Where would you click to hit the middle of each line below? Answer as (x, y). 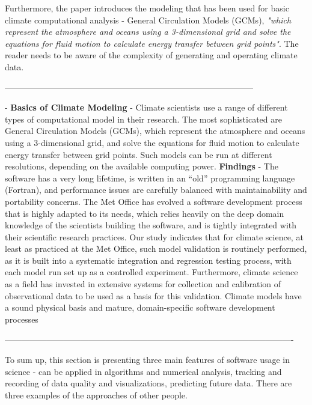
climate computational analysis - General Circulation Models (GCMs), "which (148, 20)
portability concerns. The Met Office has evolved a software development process (154, 201)
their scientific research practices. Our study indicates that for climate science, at (154, 236)
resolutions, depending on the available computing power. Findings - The (142, 166)
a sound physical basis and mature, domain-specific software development (140, 307)
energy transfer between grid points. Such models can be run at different (139, 154)
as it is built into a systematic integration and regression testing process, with (148, 260)
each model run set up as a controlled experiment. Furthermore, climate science (151, 272)
